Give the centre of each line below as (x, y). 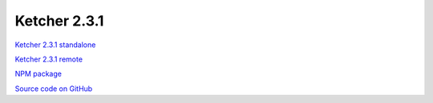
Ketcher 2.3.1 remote (49, 59)
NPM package (38, 74)
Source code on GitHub (54, 89)
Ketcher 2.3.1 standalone (55, 45)
